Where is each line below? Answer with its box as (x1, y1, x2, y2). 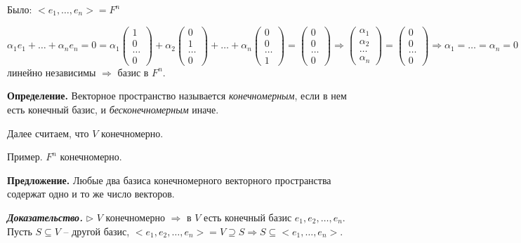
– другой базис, (63, 223, 130, 238)
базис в (117, 64, 149, 79)
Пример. (7, 149, 43, 164)
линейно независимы (7, 64, 96, 79)
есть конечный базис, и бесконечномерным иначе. (7, 102, 219, 116)
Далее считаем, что (7, 125, 89, 140)
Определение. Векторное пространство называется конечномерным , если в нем (7, 88, 347, 103)
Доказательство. (7, 209, 84, 224)
